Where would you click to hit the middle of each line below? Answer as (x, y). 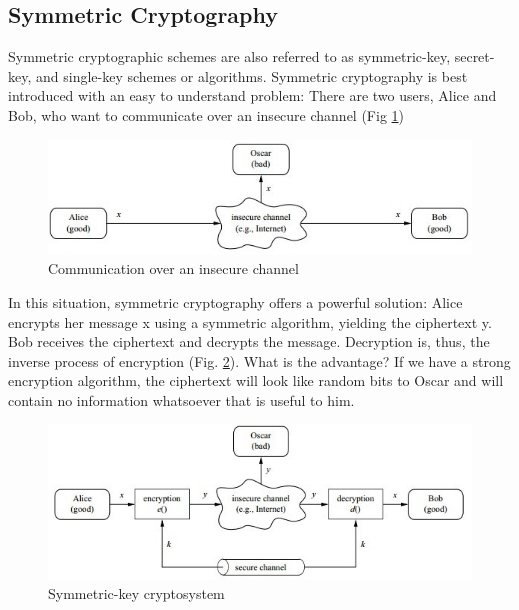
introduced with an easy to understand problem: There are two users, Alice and (252, 95)
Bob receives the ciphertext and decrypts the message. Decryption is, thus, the (249, 341)
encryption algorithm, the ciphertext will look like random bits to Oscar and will (256, 380)
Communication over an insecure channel (173, 268)
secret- (474, 56)
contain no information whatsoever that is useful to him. (181, 399)
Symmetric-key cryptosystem (136, 593)
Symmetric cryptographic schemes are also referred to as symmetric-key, (229, 56)
